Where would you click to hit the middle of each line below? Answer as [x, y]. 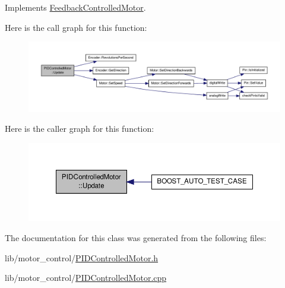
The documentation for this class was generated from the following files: [136, 237]
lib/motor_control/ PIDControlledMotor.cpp [86, 278]
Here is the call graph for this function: [76, 27]
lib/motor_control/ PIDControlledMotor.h [82, 257]
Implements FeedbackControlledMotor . [75, 7]
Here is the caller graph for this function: [80, 129]
